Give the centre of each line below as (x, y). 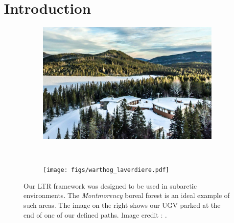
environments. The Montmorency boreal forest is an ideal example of (127, 195)
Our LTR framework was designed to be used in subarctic (110, 185)
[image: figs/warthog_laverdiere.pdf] (106, 170)
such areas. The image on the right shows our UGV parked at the (122, 205)
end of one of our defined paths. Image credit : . (95, 214)
